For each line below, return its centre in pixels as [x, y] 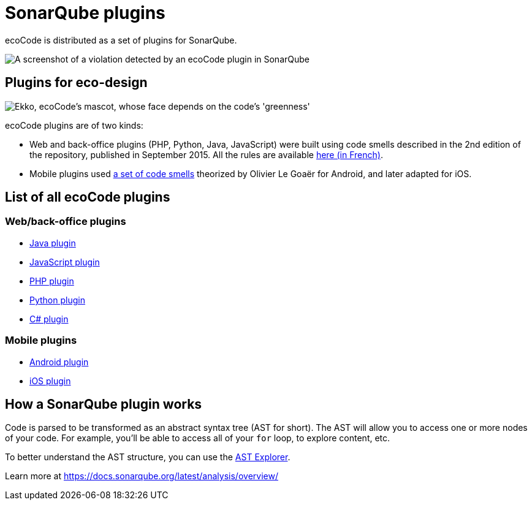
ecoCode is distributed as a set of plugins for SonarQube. [121, 40]
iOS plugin [50, 381]
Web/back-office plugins [66, 222]
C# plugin [49, 319]
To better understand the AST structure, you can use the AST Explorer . [148, 457]
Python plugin [57, 300]
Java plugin [53, 243]
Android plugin [59, 362]
